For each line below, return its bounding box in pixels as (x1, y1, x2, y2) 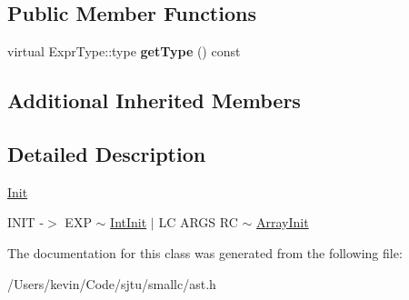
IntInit (110, 213, 147, 232)
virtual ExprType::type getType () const (7, 42, 241, 61)
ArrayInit (255, 213, 309, 232)
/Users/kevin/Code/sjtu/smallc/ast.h (7, 274, 216, 293)
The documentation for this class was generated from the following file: (7, 243, 403, 262)
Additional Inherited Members (7, 86, 301, 115)
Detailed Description (7, 139, 206, 167)
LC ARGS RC (158, 213, 238, 232)
